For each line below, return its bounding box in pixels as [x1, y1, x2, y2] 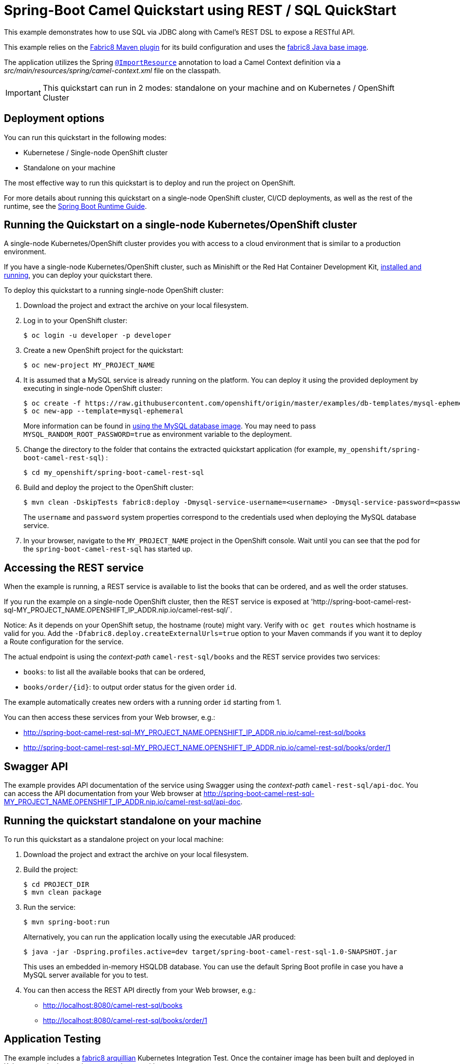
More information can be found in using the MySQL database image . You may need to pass [23, 422, 316, 430]
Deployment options [4, 112, 105, 125]
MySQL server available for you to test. [23, 970, 149, 979]
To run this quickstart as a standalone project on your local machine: [4, 835, 224, 843]
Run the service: [23, 902, 76, 911]
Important [5, 87, 41, 98]
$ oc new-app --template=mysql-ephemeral [23, 407, 184, 415]
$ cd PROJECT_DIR [23, 880, 89, 888]
